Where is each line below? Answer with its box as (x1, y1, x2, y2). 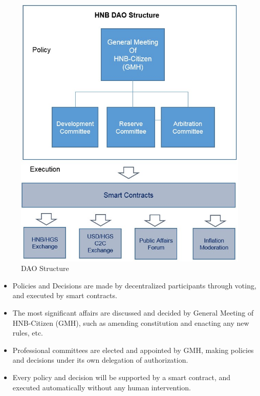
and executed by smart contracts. (12, 290, 117, 301)
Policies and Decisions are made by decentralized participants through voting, (12, 280, 256, 290)
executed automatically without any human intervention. (12, 382, 191, 392)
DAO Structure (21, 263, 69, 274)
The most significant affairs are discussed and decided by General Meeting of (12, 307, 254, 318)
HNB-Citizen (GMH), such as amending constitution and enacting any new (12, 317, 249, 328)
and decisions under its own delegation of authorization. (12, 355, 188, 365)
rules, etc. (12, 327, 44, 338)
